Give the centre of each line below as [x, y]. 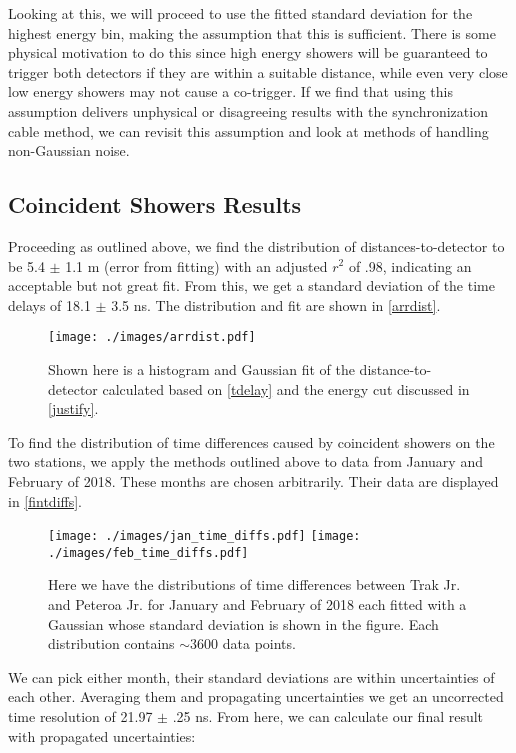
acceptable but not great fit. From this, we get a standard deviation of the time [251, 285]
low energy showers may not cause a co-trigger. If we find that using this [230, 91]
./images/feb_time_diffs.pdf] [148, 552]
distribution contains [111, 643]
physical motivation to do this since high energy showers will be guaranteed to [248, 52]
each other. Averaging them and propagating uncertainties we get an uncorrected [256, 696]
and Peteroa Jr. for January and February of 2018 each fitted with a [257, 604]
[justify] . [73, 408]
